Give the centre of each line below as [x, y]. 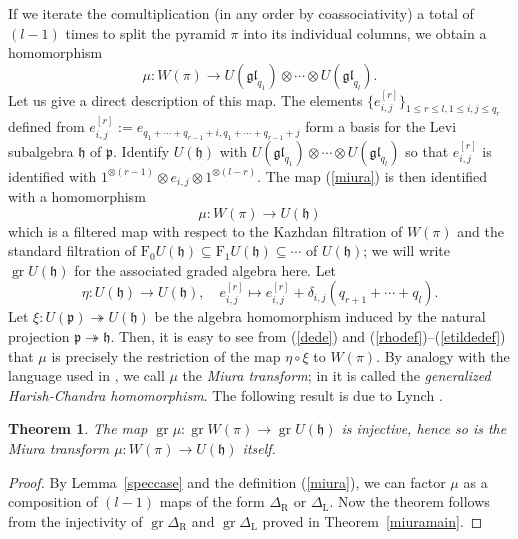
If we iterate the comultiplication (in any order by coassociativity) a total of [241, 13]
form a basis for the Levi [381, 126]
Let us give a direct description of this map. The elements [185, 99]
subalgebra [41, 150]
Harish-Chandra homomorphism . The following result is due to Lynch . [225, 394]
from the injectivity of [75, 520]
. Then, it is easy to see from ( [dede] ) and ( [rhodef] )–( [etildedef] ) [308, 336]
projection [39, 336]
